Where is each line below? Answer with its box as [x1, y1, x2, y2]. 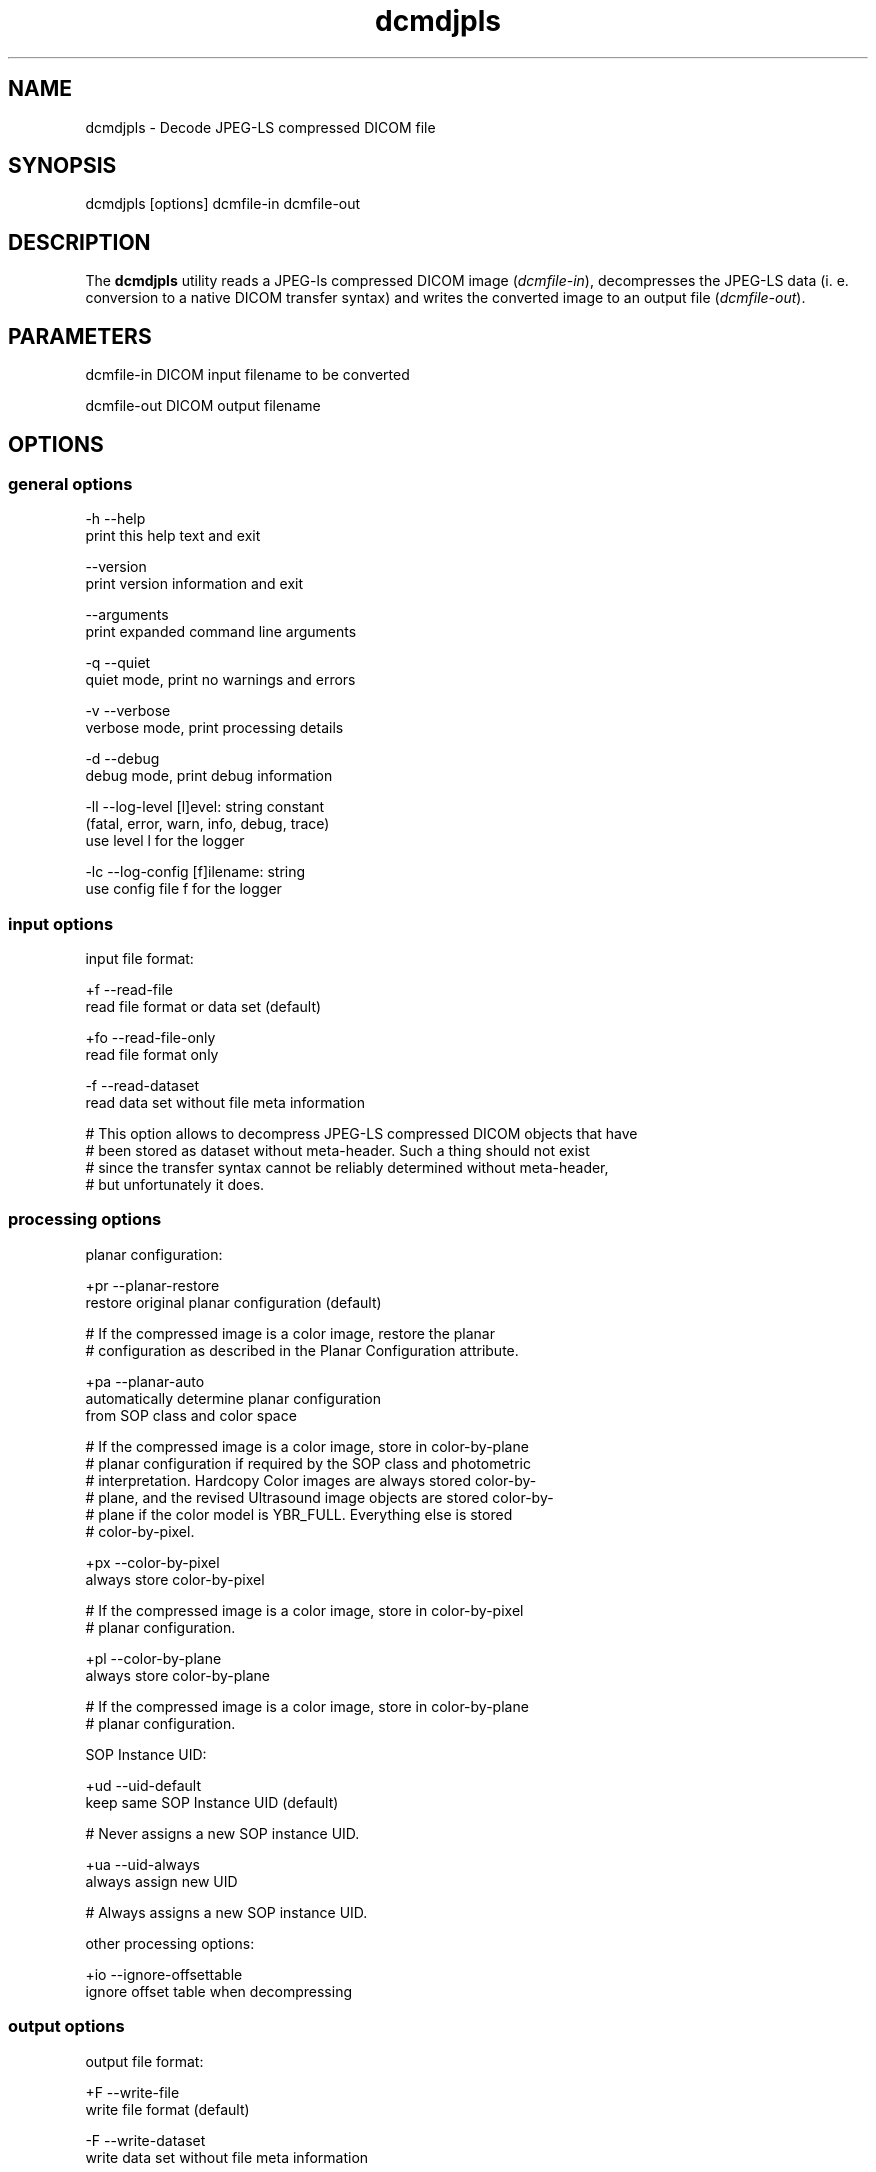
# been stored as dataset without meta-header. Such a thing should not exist [85, 1142, 590, 1160]
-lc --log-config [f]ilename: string [85, 863, 306, 881]
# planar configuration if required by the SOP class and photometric [85, 1454, 531, 1472]
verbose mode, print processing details [85, 719, 344, 737]
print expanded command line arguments [85, 623, 357, 641]
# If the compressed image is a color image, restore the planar [85, 1324, 495, 1342]
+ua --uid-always [85, 1855, 200, 1873]
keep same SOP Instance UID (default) [85, 1793, 339, 1811]
